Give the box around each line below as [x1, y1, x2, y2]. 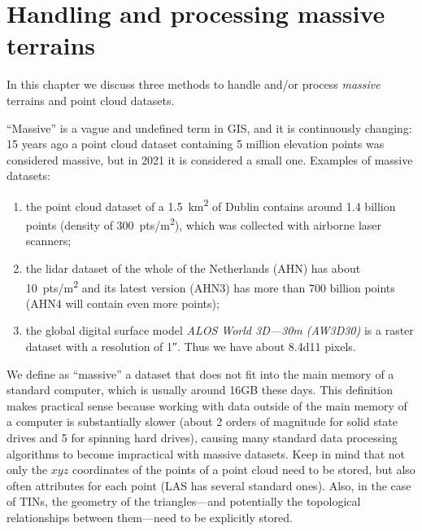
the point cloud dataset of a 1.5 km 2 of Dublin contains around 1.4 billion [25, 195, 396, 214]
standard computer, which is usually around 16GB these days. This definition [7, 381, 393, 398]
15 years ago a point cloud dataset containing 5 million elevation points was [7, 135, 385, 152]
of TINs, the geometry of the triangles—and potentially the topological [7, 493, 361, 510]
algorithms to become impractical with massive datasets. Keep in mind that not [7, 445, 406, 462]
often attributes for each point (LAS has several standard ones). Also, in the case [7, 476, 411, 494]
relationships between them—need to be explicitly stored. [7, 508, 293, 525]
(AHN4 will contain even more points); [25, 294, 220, 311]
